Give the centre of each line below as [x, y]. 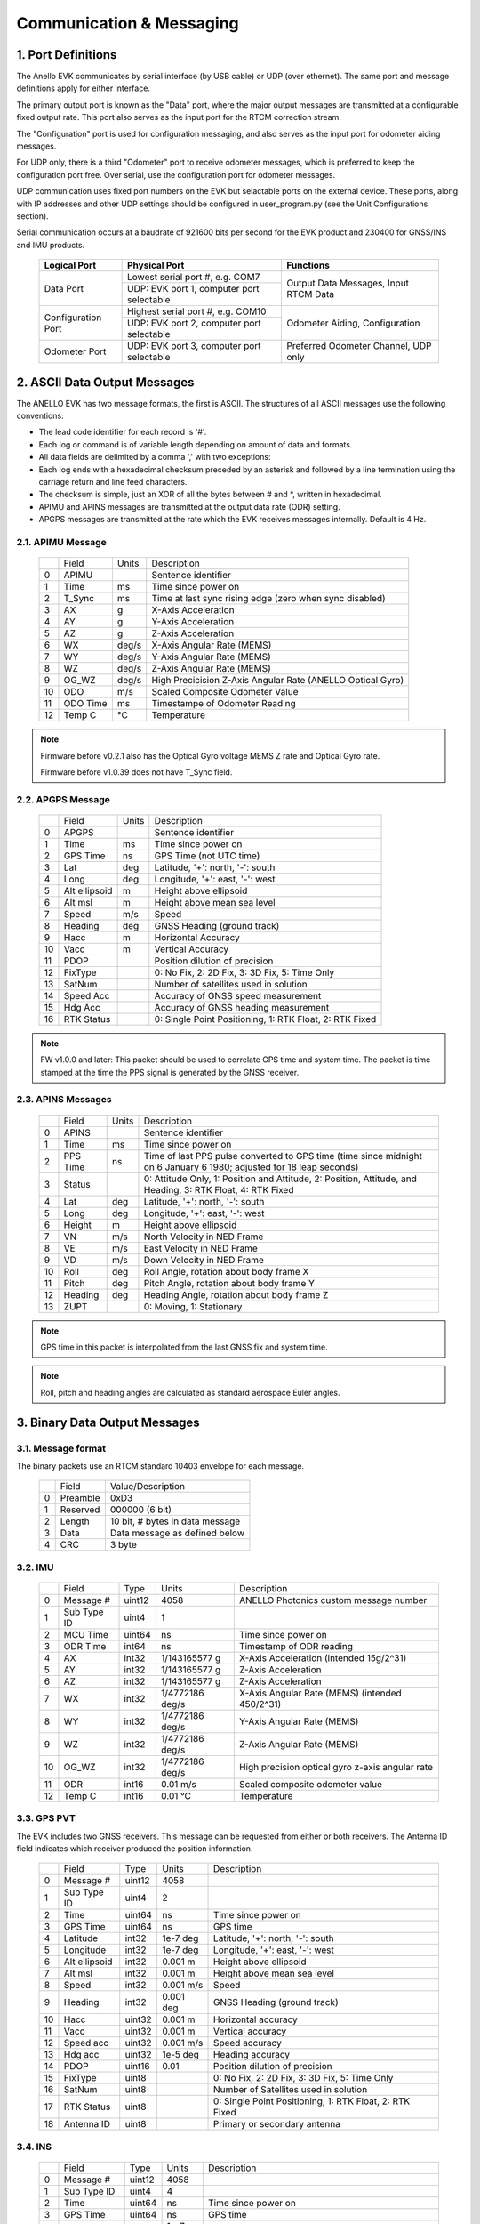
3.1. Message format [61, 1448]
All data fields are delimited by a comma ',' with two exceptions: [155, 457]
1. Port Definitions [67, 55]
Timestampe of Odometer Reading [224, 704]
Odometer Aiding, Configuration [353, 323]
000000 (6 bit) [141, 1510]
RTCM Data [310, 294]
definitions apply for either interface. [84, 88]
